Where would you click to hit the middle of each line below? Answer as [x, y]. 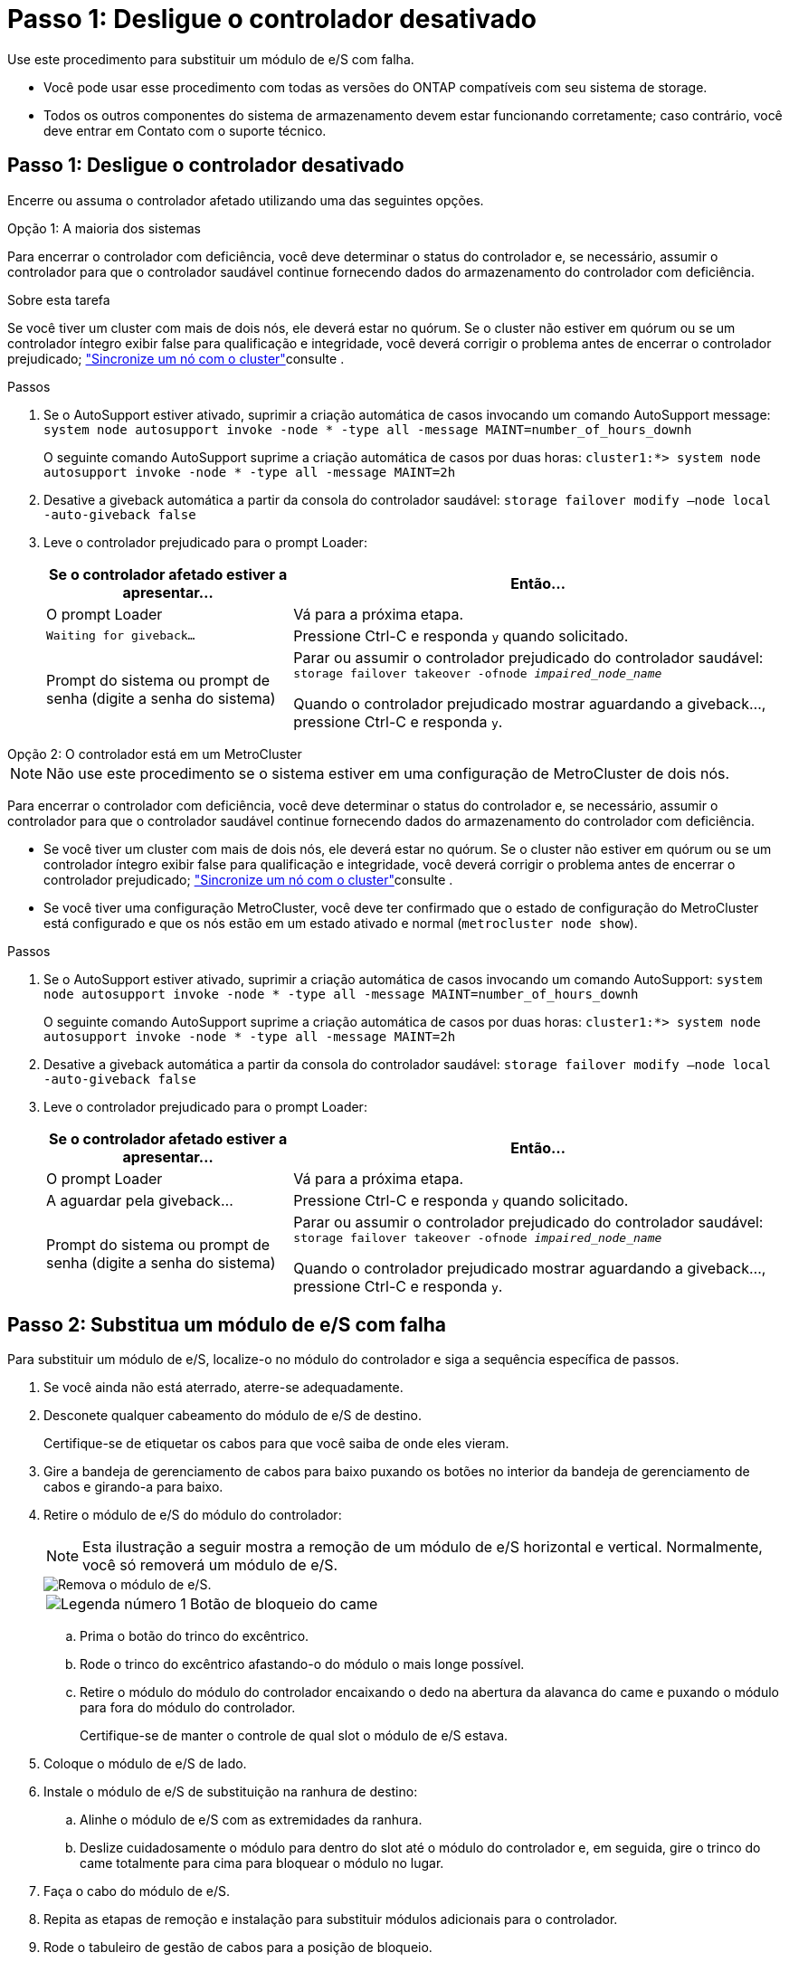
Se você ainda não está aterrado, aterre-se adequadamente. [223, 1388]
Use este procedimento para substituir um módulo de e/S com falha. [211, 59]
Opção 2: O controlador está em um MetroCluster [155, 754]
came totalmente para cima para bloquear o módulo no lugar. [262, 1863]
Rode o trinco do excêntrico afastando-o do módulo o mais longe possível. [302, 1664]
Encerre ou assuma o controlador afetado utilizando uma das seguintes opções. [246, 200]
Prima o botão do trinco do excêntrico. [195, 1636]
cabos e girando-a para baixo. [133, 1487]
